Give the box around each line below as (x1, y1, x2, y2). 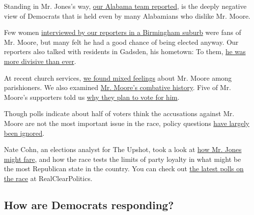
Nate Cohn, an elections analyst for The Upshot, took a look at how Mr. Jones (4, 144, 242, 154)
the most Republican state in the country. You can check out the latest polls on (4, 163, 244, 174)
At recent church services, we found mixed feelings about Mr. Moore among (4, 72, 232, 83)
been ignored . (4, 127, 45, 138)
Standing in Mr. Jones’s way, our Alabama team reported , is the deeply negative (4, 1, 247, 11)
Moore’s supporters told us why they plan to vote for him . (4, 92, 180, 102)
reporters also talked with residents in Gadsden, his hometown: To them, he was (4, 46, 246, 57)
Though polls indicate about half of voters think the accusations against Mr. (4, 108, 234, 119)
